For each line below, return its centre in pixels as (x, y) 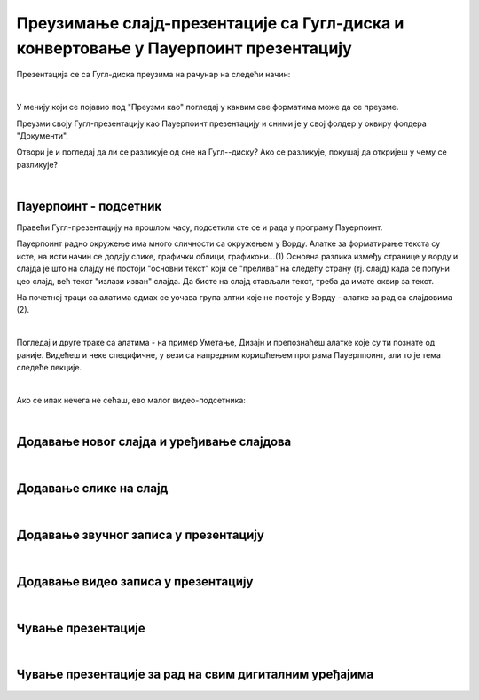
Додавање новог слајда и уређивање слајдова (154, 441)
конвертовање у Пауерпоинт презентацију (184, 48)
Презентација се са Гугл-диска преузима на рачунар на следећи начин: (153, 75)
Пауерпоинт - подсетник (89, 206)
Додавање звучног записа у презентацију (141, 534)
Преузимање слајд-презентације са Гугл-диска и (210, 23)
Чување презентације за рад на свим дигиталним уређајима (195, 675)
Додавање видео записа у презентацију (135, 581)
